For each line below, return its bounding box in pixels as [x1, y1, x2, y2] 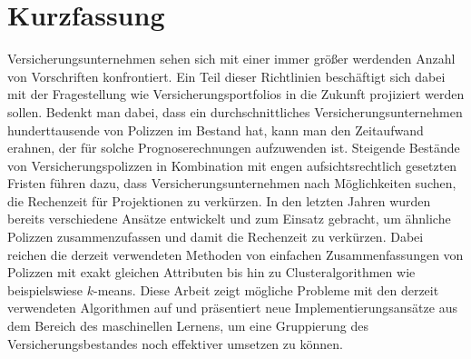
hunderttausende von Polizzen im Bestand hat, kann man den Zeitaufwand [7, 120, 424, 139]
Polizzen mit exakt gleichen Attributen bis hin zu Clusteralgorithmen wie [7, 263, 416, 282]
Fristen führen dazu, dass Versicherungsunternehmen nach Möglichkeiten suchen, [7, 174, 456, 193]
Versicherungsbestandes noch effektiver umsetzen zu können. [7, 334, 343, 353]
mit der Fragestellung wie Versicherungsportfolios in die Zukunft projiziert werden [7, 85, 465, 104]
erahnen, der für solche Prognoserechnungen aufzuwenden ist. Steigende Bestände [7, 138, 460, 157]
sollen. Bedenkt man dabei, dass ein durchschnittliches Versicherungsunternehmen [7, 102, 463, 121]
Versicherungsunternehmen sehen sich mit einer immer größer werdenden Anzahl [7, 49, 456, 68]
